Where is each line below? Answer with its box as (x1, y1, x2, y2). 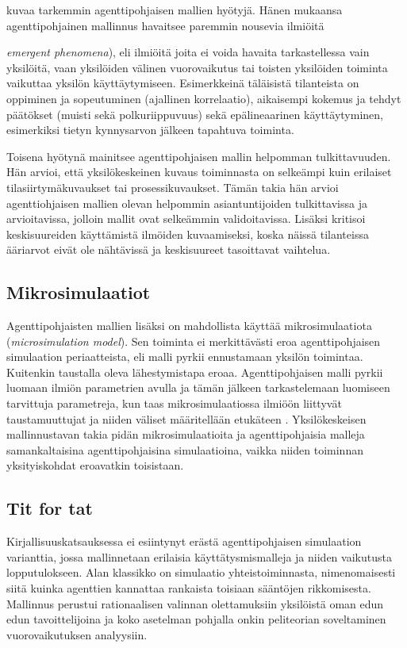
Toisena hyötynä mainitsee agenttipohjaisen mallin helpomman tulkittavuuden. (6, 148, 391, 164)
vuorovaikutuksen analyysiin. (6, 626, 148, 642)
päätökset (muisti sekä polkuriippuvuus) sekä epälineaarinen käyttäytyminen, (6, 105, 383, 122)
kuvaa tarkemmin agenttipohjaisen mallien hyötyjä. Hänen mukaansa (6, 2, 343, 17)
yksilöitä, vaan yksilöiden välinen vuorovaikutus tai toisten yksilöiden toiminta (6, 59, 388, 75)
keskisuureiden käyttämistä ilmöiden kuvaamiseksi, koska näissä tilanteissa (6, 225, 369, 242)
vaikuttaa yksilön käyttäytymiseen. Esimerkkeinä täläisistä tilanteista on (6, 75, 359, 91)
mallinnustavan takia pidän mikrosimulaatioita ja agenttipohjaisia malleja (6, 426, 365, 443)
